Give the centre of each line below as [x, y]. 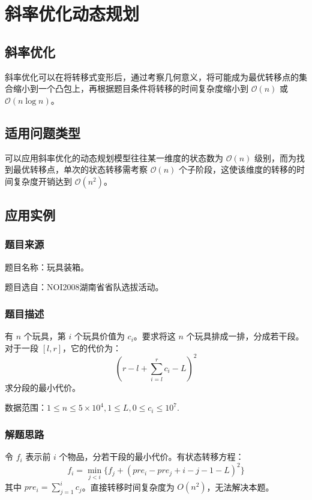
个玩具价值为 [99, 336]
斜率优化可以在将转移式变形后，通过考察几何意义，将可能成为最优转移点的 [152, 76]
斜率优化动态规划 [72, 13]
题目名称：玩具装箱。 [47, 266]
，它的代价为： [92, 347]
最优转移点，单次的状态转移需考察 [80, 169]
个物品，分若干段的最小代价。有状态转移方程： [151, 457]
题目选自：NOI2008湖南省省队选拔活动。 [84, 287]
